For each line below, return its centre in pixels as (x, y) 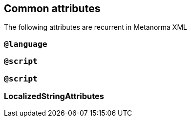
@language (26, 44)
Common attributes (52, 9)
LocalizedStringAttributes (54, 96)
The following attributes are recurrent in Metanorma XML (95, 27)
